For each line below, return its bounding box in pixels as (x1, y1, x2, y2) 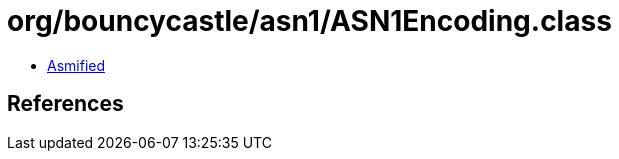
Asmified (47, 56, 106, 74)
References (7, 91, 124, 117)
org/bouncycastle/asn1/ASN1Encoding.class (7, 4, 612, 38)
